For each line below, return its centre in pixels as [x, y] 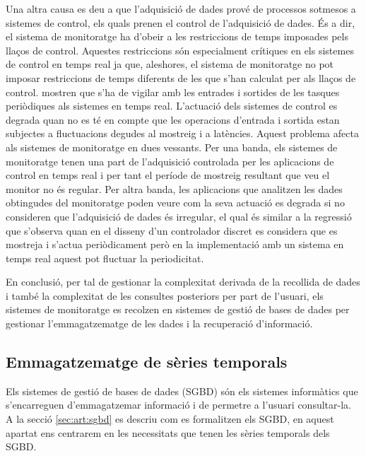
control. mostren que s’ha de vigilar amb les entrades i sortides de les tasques [173, 92]
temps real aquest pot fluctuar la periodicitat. [105, 258]
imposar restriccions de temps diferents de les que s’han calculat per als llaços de [181, 77]
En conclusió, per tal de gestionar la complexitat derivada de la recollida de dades [183, 282]
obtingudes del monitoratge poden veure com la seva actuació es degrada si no [175, 203]
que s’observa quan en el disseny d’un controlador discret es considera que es [172, 230]
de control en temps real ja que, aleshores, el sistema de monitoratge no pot [170, 64]
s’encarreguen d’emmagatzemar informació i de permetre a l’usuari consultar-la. [178, 405]
